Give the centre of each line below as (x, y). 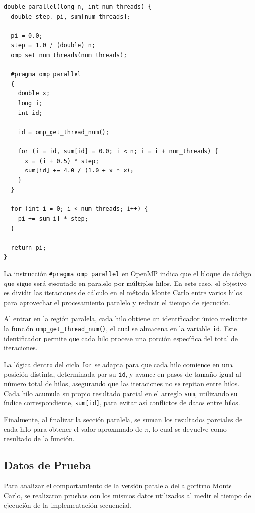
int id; (30, 113)
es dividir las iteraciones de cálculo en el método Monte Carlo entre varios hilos (123, 293)
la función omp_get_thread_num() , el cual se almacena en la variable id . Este (121, 328)
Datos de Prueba (48, 465)
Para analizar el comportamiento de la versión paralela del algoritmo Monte (118, 486)
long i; (30, 103)
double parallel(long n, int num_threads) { (78, 7)
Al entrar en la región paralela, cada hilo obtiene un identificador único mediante (126, 319)
